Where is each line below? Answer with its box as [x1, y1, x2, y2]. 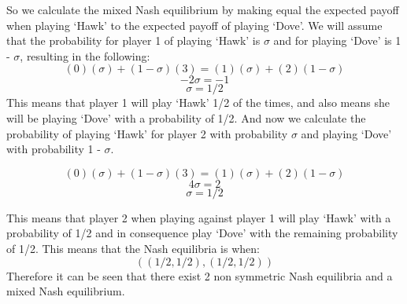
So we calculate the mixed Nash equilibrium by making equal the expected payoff [6, 2, 399, 17]
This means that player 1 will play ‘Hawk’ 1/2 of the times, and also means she [6, 94, 390, 111]
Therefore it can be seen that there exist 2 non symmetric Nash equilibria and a [6, 267, 393, 284]
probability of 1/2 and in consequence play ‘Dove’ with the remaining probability [6, 225, 398, 241]
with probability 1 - [6, 141, 101, 157]
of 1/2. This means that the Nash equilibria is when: [6, 240, 260, 256]
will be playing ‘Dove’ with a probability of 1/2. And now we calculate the [6, 109, 366, 126]
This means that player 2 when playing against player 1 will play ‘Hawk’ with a [6, 209, 391, 225]
